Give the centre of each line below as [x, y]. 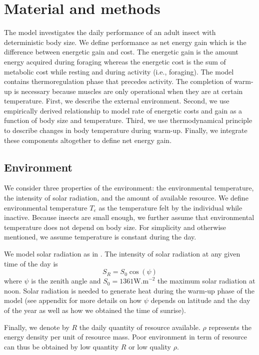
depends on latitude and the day [200, 300]
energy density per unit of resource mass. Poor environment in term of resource [125, 337]
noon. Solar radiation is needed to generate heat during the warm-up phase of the [129, 290]
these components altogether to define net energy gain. [88, 140]
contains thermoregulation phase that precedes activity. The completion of [118, 81]
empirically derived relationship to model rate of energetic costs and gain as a [123, 110]
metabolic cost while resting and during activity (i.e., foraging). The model [119, 71]
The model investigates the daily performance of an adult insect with [110, 32]
